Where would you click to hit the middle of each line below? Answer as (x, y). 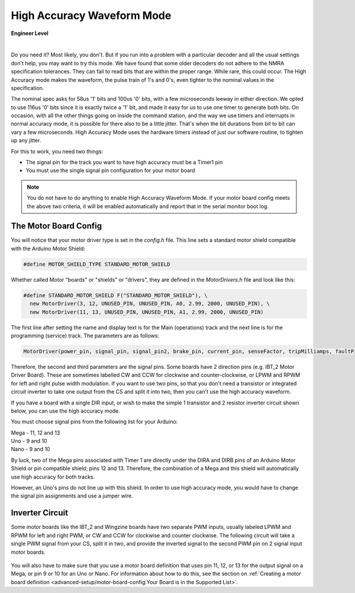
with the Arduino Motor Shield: (48, 248)
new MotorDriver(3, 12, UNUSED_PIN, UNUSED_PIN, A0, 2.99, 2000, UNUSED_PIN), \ (150, 304)
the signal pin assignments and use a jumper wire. (72, 496)
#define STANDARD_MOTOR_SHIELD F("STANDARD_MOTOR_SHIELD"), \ (115, 295)
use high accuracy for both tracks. (53, 477)
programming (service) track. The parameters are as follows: (85, 336)
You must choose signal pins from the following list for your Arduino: (94, 422)
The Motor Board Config (57, 226)
